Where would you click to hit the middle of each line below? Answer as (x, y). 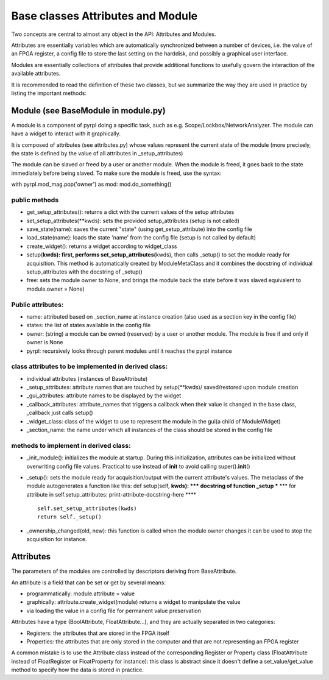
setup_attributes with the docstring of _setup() (85, 272)
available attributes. (36, 74)
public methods (35, 200)
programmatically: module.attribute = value (81, 593)
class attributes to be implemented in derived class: (89, 367)
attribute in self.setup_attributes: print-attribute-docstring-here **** (111, 494)
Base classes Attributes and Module (104, 16)
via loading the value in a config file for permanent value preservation (114, 611)
